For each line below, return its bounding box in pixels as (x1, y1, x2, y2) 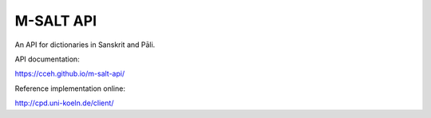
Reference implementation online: (14, 84, 125, 93)
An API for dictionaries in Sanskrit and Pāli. (14, 40, 156, 49)
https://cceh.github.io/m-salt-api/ (14, 69, 125, 79)
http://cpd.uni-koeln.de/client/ (14, 98, 114, 108)
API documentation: (14, 54, 80, 64)
